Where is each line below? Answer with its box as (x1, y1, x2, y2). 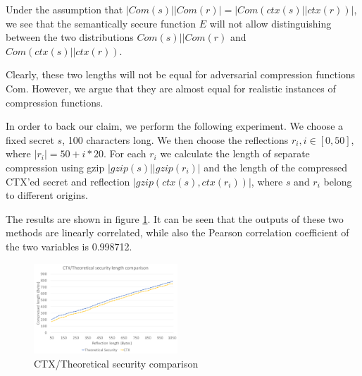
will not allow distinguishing (209, 16, 332, 30)
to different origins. (6, 188, 88, 202)
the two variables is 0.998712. (6, 238, 132, 253)
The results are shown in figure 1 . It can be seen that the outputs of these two (6, 211, 344, 226)
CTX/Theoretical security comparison (34, 356, 199, 371)
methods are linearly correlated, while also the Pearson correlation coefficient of (6, 225, 349, 240)
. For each (104, 146, 146, 161)
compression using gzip (6, 159, 105, 174)
